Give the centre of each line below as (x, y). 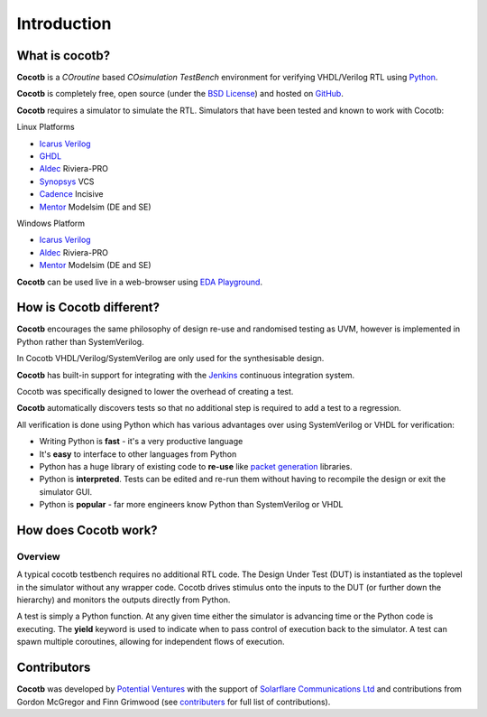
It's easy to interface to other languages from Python (138, 454)
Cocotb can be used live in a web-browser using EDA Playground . (140, 282)
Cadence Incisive (71, 194)
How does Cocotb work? (87, 530)
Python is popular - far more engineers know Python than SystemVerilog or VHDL (191, 505)
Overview (38, 556)
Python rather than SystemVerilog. (80, 341)
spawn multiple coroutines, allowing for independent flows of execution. (151, 642)
